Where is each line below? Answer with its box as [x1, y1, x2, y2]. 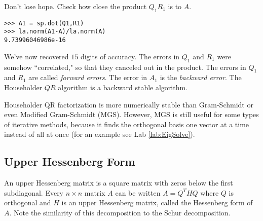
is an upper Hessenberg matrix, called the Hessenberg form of [61, 197, 253, 208]
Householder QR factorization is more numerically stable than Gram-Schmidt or [4, 99, 253, 109]
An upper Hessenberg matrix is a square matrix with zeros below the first [4, 177, 233, 188]
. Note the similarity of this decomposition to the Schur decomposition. [9, 207, 231, 217]
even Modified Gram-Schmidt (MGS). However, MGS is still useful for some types [4, 109, 259, 120]
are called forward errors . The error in [28, 72, 147, 83]
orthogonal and [4, 197, 51, 208]
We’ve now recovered [4, 51, 69, 61]
